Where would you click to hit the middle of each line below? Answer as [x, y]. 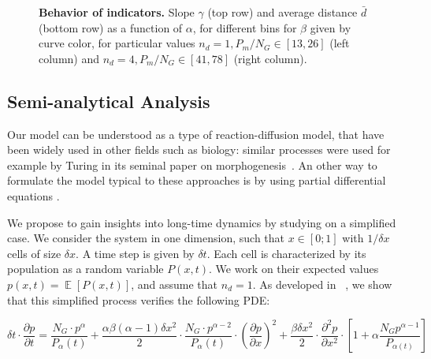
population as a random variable [85, 269]
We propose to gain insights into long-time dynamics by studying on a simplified [202, 222]
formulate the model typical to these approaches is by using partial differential [197, 180]
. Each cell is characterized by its [286, 253]
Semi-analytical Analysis [109, 101]
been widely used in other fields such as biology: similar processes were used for [199, 150]
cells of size [34, 253]
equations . [33, 195]
